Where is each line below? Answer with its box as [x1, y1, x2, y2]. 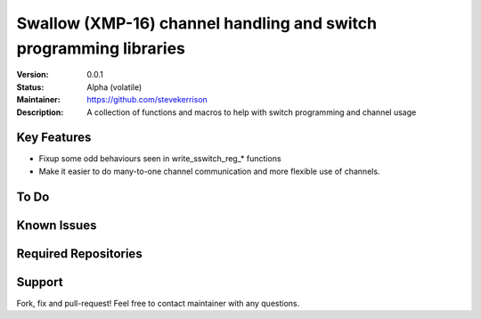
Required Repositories [16, 246, 143, 261]
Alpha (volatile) [86, 81, 143, 93]
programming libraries [16, 38, 186, 58]
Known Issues [16, 217, 97, 233]
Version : [16, 70, 49, 80]
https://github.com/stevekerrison [86, 94, 208, 105]
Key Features [16, 130, 92, 145]
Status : [16, 81, 45, 93]
